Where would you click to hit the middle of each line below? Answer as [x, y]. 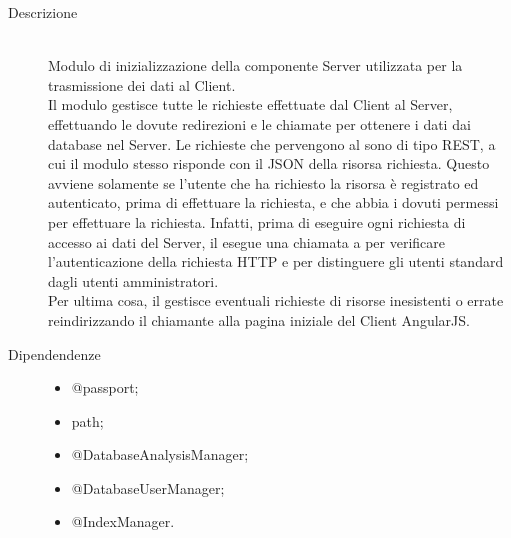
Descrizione [43, 12]
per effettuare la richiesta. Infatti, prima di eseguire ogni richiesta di [257, 221]
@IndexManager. [123, 521]
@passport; [105, 387]
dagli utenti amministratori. [133, 280]
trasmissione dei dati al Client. [142, 84]
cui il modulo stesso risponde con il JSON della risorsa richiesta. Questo [269, 163]
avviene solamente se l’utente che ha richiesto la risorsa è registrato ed [263, 182]
